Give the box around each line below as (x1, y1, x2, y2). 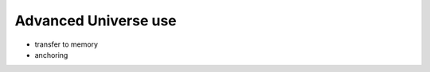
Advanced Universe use (14, 12, 177, 29)
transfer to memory (34, 40, 99, 49)
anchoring (34, 50, 68, 59)
